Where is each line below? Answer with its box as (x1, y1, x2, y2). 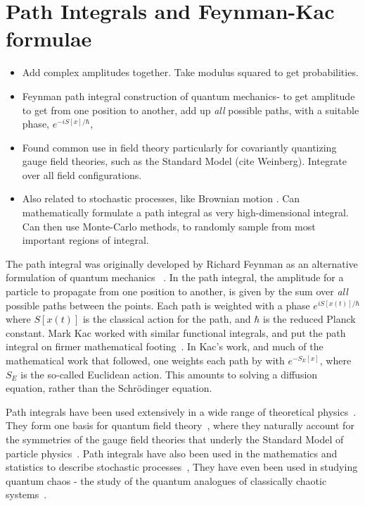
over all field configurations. (22, 167, 142, 182)
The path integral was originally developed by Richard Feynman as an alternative (6, 256, 358, 271)
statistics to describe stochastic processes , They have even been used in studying (6, 459, 358, 474)
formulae (6, 24, 92, 53)
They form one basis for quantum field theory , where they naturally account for (6, 418, 354, 433)
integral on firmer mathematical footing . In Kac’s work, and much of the (6, 339, 324, 354)
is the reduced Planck (263, 311, 356, 326)
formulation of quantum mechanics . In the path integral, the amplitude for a (6, 270, 344, 285)
